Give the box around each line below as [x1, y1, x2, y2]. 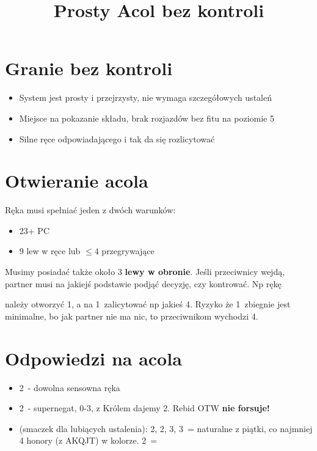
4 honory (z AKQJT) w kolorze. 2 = [19, 434, 158, 447]
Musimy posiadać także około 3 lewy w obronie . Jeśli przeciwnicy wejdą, [5, 265, 285, 277]
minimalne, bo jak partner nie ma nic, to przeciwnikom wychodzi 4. [5, 309, 258, 322]
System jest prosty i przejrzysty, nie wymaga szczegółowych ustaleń [19, 91, 272, 104]
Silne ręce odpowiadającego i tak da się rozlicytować [19, 132, 215, 145]
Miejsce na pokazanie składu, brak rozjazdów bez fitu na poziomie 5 [19, 111, 274, 124]
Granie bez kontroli [5, 56, 173, 81]
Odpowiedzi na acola [5, 345, 182, 370]
